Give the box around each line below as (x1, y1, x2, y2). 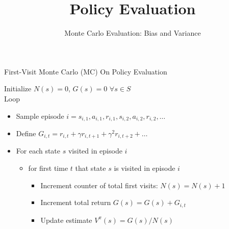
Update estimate (40, 214, 92, 225)
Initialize (4, 83, 32, 94)
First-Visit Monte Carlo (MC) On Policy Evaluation (4, 66, 167, 77)
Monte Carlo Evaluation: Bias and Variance (64, 28, 201, 38)
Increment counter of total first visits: (40, 180, 158, 190)
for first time (28, 163, 68, 173)
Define (16, 128, 36, 138)
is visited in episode (114, 163, 175, 173)
